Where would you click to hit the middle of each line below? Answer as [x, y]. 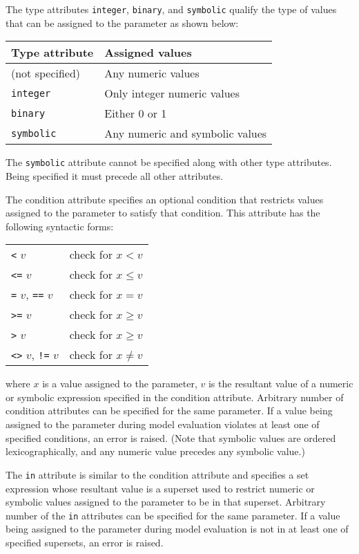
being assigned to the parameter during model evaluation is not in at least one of [177, 529]
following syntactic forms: [60, 226]
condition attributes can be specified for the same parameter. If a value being [169, 410]
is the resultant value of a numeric [281, 384]
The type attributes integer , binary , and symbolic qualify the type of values [171, 9]
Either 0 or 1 [136, 113]
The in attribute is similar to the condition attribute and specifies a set [157, 474]
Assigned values [148, 53]
